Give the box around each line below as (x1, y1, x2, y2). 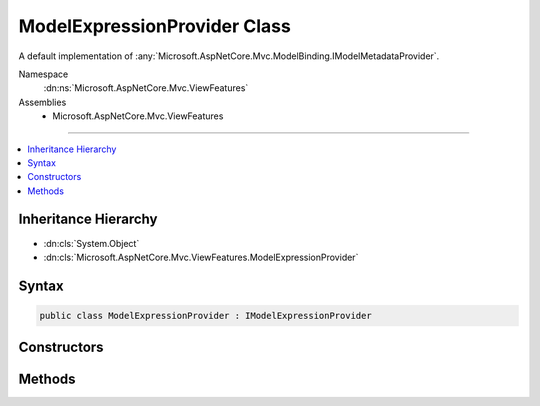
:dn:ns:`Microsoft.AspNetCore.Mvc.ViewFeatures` (43, 82, 249, 94)
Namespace (18, 68, 69, 80)
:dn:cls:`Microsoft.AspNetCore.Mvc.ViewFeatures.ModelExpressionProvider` (43, 251, 359, 263)
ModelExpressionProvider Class (18, 15, 292, 37)
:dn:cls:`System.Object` (43, 237, 140, 249)
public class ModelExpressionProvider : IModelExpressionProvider (39, 310, 372, 321)
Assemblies (18, 96, 67, 108)
